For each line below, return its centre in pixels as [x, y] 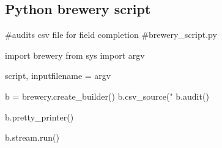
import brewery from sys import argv [75, 55]
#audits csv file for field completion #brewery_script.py [111, 35]
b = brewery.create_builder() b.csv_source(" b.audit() [107, 96]
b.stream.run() [32, 137]
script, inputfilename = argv [58, 76]
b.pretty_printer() [39, 117]
